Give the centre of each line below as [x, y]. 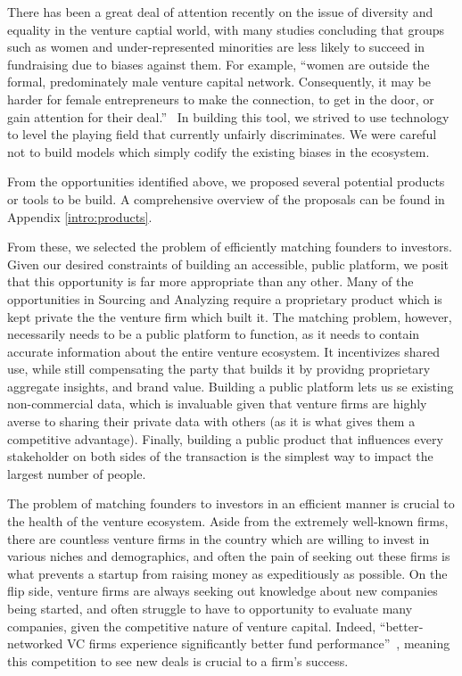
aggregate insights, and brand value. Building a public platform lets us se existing [231, 386]
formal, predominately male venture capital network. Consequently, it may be [219, 82]
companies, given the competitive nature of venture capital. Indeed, [192, 626]
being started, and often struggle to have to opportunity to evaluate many [210, 608]
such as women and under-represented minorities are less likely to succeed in [216, 47]
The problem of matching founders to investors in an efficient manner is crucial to [231, 503]
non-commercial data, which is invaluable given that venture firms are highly [217, 404]
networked [35, 643]
